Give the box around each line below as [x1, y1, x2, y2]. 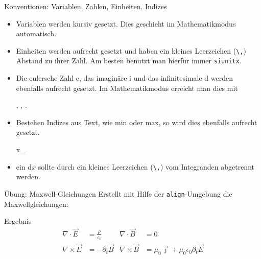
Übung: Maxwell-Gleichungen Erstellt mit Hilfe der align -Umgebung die [4, 188, 232, 199]
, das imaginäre [79, 73, 127, 83]
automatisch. [16, 28, 57, 39]
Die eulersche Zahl [16, 73, 74, 83]
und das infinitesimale [133, 73, 202, 83]
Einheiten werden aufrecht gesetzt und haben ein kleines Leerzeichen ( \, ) [16, 45, 246, 56]
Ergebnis [4, 216, 32, 226]
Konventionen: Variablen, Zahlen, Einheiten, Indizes [4, 1, 167, 11]
